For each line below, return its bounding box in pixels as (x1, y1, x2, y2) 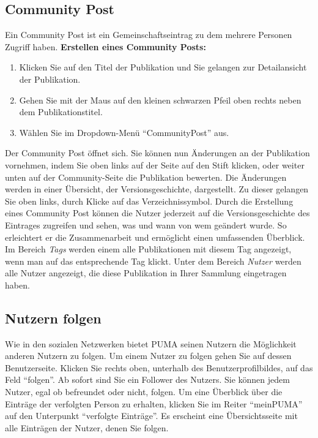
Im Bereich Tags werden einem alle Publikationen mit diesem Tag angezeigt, (5, 243, 292, 255)
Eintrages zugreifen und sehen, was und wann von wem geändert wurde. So (5, 218, 287, 231)
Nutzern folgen (5, 308, 102, 327)
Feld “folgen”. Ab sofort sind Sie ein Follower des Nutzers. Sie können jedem (5, 373, 290, 386)
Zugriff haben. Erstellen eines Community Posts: (5, 40, 206, 53)
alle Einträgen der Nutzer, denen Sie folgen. (5, 421, 169, 434)
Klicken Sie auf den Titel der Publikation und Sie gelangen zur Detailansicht (19, 61, 307, 74)
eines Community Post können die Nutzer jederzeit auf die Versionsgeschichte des (5, 206, 310, 219)
